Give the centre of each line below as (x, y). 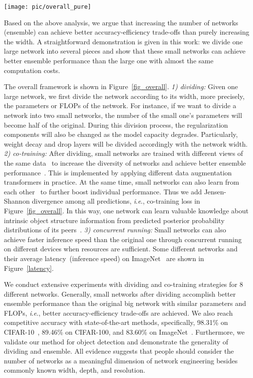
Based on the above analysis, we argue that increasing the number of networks (121, 22)
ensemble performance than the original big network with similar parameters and (125, 303)
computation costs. (32, 70)
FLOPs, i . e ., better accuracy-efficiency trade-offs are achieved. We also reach (118, 312)
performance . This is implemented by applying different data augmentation (118, 172)
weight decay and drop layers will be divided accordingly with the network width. (126, 143)
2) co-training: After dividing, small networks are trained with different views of (124, 153)
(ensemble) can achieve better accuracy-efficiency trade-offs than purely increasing (127, 32)
